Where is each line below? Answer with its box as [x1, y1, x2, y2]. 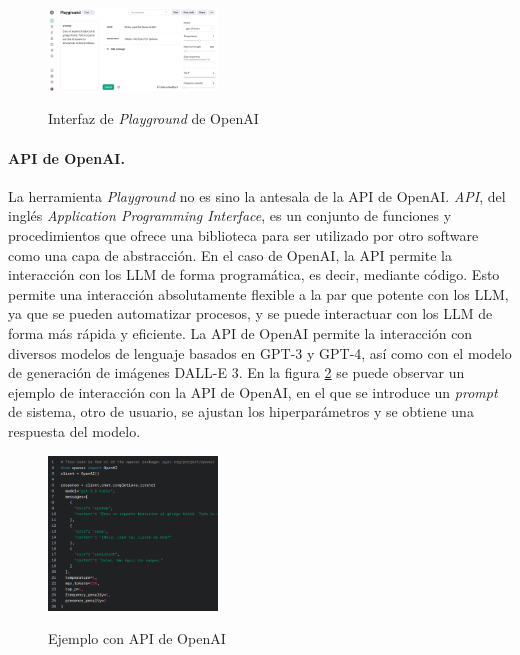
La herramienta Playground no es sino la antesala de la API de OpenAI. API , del [8, 185, 506, 206]
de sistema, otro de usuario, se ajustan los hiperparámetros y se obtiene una [8, 401, 474, 422]
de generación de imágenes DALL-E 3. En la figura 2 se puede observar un [8, 362, 465, 383]
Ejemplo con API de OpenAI [48, 628, 226, 649]
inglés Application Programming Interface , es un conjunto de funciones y [8, 205, 452, 226]
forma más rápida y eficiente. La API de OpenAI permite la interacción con [8, 322, 473, 343]
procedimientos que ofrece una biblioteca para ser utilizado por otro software [8, 224, 479, 245]
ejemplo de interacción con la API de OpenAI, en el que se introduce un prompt [8, 381, 498, 402]
